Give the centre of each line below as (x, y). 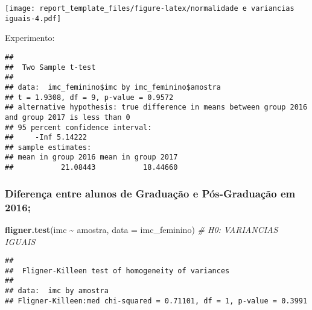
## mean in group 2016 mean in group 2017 (91, 157)
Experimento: (30, 38)
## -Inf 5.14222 (46, 138)
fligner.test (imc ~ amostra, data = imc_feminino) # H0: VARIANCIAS (142, 229)
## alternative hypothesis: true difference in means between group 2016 (156, 107)
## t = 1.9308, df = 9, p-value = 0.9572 (89, 97)
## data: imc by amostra (57, 291)
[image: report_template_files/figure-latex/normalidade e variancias (150, 8)
